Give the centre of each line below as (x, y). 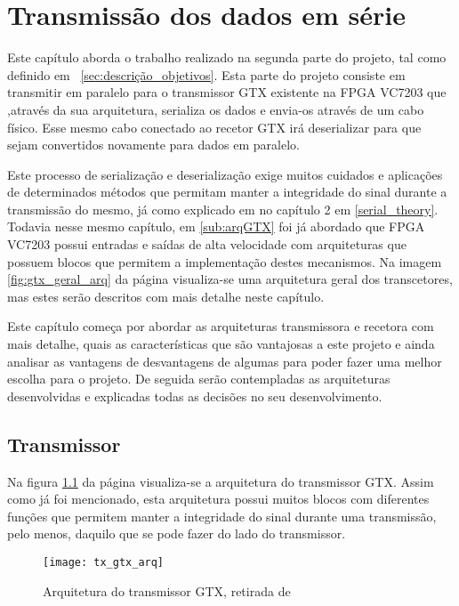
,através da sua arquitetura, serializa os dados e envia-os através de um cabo (216, 109)
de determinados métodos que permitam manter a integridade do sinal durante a (227, 192)
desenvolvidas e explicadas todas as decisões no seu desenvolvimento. (195, 396)
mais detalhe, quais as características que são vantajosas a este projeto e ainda (221, 344)
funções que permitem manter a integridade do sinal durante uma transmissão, (222, 516)
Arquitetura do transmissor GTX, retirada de (167, 590)
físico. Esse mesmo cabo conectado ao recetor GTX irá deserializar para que (214, 127)
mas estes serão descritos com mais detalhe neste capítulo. (166, 296)
